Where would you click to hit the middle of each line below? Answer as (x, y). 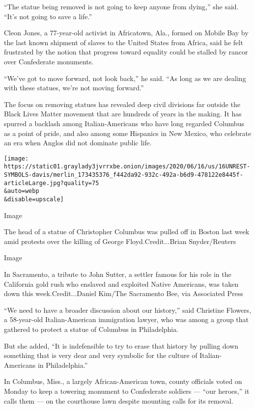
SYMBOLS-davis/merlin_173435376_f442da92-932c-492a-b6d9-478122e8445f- (124, 175)
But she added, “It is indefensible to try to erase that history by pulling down (121, 345)
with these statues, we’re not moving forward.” (74, 88)
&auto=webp (22, 191)
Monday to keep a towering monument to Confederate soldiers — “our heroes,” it (127, 391)
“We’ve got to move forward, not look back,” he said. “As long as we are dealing (125, 78)
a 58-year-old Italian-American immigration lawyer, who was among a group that (127, 319)
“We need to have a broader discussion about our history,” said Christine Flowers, (128, 310)
